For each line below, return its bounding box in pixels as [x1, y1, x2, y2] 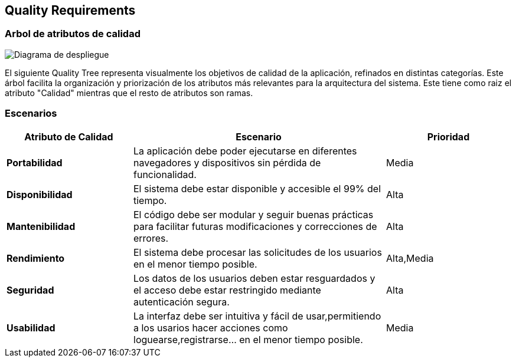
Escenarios [5, 107, 57, 120]
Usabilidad [6, 321, 55, 334]
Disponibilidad [6, 188, 73, 200]
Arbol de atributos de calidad [5, 28, 141, 40]
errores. [133, 232, 169, 244]
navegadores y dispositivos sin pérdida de [133, 156, 321, 169]
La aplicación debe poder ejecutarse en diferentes [133, 144, 357, 157]
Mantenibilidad [6, 220, 76, 232]
